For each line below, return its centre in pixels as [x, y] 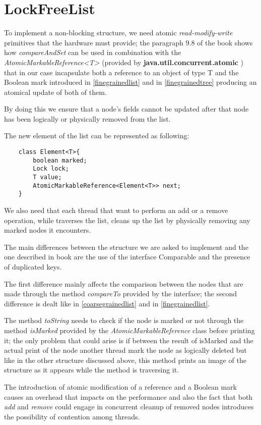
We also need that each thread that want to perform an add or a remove [116, 210]
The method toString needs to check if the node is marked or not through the [124, 320]
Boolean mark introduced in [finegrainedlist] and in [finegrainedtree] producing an [130, 82]
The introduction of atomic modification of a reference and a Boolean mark [120, 386]
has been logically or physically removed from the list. [87, 118]
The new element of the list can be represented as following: [97, 136]
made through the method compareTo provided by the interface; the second [121, 294]
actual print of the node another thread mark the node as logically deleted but [125, 350]
